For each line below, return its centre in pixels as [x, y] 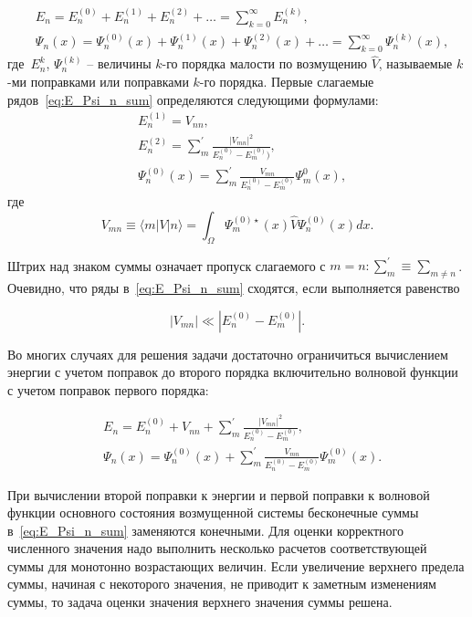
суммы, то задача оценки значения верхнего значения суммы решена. [200, 602]
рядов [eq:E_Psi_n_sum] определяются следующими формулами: [193, 99]
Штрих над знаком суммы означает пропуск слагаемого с [167, 265]
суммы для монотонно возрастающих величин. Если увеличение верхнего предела [236, 565]
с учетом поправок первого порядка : [108, 389]
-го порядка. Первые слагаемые [287, 82]
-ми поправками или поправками [98, 82]
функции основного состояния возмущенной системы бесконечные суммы [213, 512]
